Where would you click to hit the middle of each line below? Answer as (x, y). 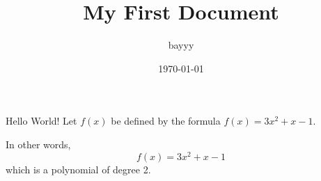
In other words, (38, 144)
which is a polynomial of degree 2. (78, 169)
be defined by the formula (166, 121)
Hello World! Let (41, 121)
